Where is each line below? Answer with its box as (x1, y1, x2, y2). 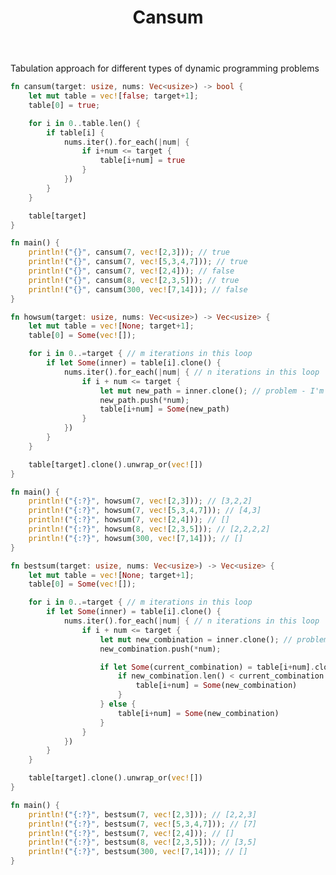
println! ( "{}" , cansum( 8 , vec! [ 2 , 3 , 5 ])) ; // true (28, 275, 240, 285)
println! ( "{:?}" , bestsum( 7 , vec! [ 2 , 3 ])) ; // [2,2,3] (28, 809, 257, 820)
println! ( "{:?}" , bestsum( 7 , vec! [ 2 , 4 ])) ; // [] (28, 828, 235, 838)
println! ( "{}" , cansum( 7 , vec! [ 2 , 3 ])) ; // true (28, 247, 230, 258)
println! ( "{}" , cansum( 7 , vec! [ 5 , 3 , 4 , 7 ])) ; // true (28, 257, 248, 267)
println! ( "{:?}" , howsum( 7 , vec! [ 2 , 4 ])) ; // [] (28, 515, 230, 525)
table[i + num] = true (99, 156, 186, 166)
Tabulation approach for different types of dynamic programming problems (10, 62, 320, 75)
